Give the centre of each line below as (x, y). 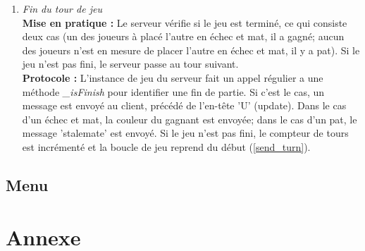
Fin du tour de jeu (62, 8)
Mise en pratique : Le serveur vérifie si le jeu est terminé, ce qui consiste (185, 22)
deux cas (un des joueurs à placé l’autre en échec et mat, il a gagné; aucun (183, 36)
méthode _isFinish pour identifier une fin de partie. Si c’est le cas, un (173, 91)
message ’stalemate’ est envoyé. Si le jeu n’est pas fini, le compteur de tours (185, 133)
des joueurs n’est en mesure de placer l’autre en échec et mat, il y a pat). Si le (191, 50)
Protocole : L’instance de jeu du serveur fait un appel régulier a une (173, 77)
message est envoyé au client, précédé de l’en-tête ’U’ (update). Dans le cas (184, 105)
